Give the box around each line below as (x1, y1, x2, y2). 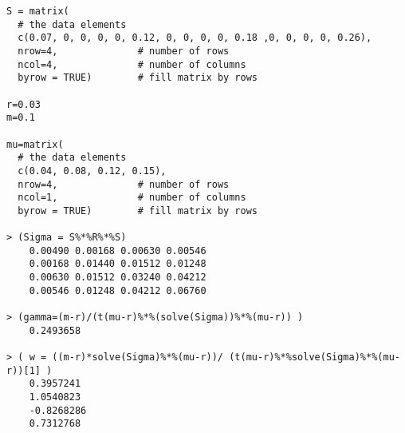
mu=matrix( (6, 138, 64, 150)
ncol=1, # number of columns (18, 192, 246, 204)
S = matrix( (6, 6, 69, 17)
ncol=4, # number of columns (18, 58, 246, 70)
